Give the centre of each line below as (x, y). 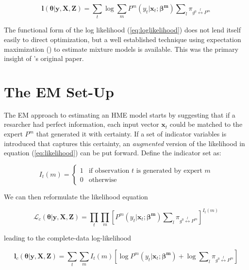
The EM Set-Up (59, 91)
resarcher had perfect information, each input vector (82, 124)
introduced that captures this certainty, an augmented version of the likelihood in (124, 143)
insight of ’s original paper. (44, 58)
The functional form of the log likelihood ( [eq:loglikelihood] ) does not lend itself (122, 30)
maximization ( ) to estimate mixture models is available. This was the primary (121, 49)
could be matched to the (206, 124)
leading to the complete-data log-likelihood (68, 238)
